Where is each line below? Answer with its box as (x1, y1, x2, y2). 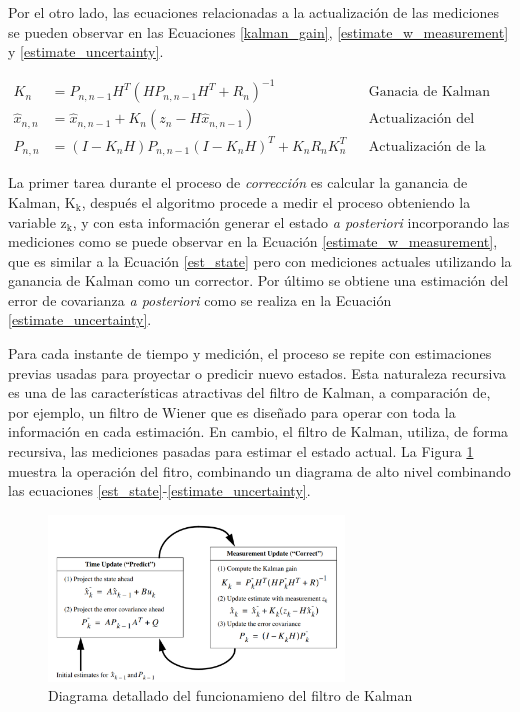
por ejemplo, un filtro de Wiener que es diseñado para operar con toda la (8, 401, 456, 422)
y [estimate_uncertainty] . (8, 41, 164, 62)
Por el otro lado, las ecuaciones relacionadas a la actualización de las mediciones (8, 2, 500, 22)
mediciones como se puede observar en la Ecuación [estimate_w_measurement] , (8, 231, 498, 252)
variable (8, 211, 56, 232)
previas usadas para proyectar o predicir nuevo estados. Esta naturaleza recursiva (8, 362, 507, 383)
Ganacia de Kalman (368, 85, 491, 100)
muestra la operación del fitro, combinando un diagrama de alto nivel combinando (8, 460, 511, 481)
